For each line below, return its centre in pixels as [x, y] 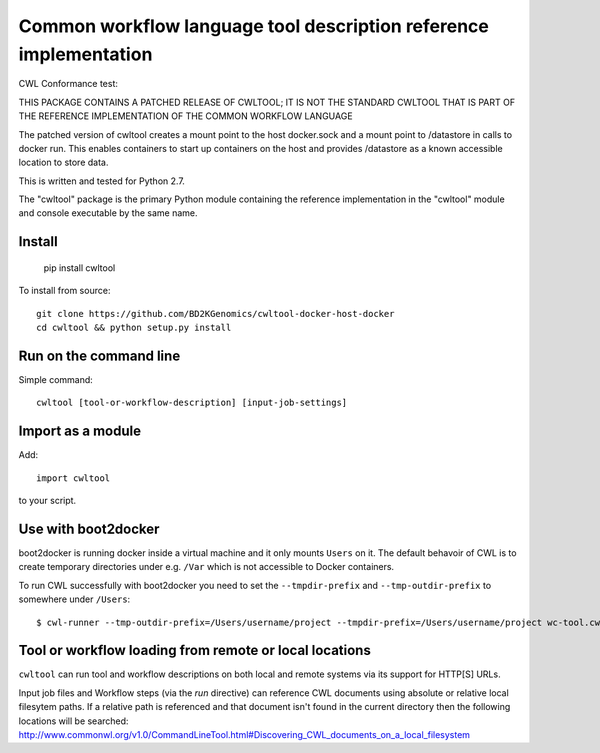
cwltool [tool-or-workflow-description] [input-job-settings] [192, 403]
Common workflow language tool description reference [253, 26]
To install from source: [64, 291]
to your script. [47, 501]
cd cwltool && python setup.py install [134, 328]
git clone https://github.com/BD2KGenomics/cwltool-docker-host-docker [215, 313]
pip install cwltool [79, 267]
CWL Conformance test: [68, 84]
